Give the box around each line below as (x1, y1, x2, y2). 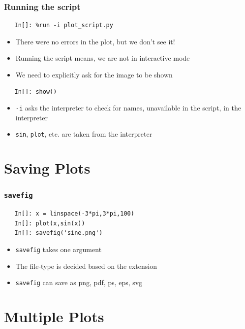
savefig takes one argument (15, 244, 102, 255)
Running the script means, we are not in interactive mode (15, 53, 190, 63)
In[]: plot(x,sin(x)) (14, 219, 85, 227)
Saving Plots (4, 158, 91, 178)
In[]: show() (14, 88, 57, 95)
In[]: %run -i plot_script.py (14, 22, 113, 29)
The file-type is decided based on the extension (15, 260, 157, 271)
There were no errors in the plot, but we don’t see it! (15, 36, 175, 46)
